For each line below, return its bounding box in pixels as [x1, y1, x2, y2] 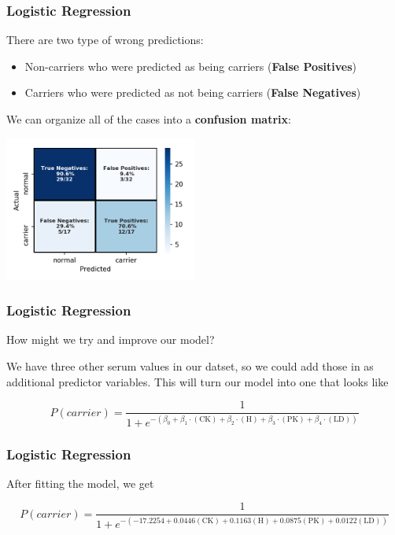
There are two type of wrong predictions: [6, 31, 204, 48]
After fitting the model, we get [6, 474, 154, 491]
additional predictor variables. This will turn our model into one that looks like [6, 373, 389, 389]
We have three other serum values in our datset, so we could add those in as [6, 358, 374, 374]
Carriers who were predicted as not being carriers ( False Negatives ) [24, 84, 361, 101]
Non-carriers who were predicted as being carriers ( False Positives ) [24, 57, 356, 74]
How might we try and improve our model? [6, 331, 215, 348]
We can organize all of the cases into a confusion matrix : [6, 111, 291, 127]
